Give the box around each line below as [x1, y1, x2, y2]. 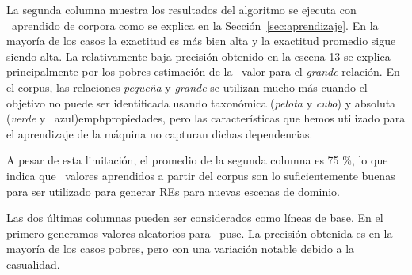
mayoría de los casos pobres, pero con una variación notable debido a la [6, 240, 355, 257]
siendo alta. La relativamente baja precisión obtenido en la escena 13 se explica [6, 47, 391, 64]
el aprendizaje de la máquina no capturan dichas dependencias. [6, 125, 313, 141]
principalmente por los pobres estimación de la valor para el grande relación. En [6, 63, 400, 80]
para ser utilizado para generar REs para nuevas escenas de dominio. [6, 183, 340, 199]
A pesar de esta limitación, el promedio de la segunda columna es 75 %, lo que [6, 152, 388, 168]
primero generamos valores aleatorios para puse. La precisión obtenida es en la [6, 224, 393, 241]
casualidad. [6, 255, 60, 272]
